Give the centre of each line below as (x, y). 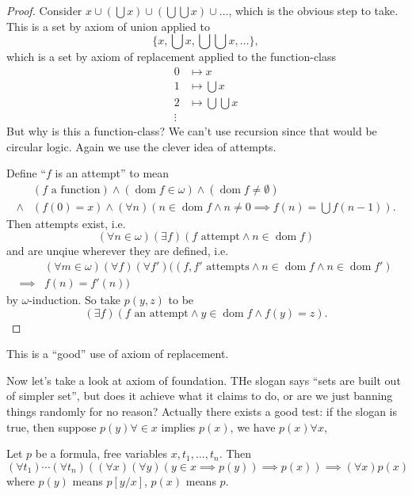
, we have (253, 426)
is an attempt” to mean (112, 173)
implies (178, 426)
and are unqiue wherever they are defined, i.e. (118, 251)
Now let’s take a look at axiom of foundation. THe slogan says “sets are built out (204, 380)
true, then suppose (51, 426)
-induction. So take (75, 299)
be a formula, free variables (101, 453)
